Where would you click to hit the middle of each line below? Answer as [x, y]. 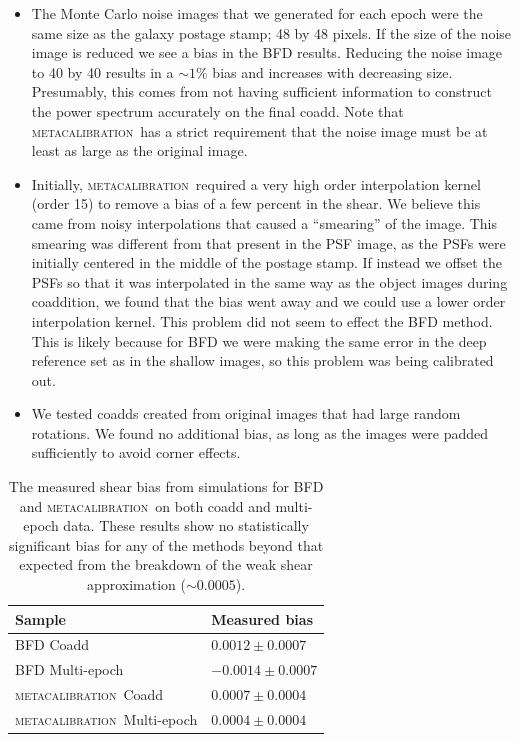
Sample [40, 618]
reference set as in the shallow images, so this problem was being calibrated [262, 360]
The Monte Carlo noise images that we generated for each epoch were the [257, 13]
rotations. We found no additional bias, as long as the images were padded [260, 432]
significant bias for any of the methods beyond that [166, 544]
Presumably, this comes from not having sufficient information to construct [261, 91]
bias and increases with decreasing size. [332, 71]
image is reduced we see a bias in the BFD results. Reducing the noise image [267, 52]
